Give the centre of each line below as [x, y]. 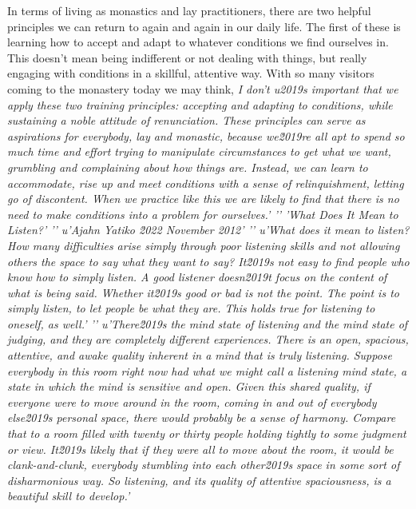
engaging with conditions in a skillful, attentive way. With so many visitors [191, 73]
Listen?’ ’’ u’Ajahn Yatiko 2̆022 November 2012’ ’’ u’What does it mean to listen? [208, 230]
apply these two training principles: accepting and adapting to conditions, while [200, 104]
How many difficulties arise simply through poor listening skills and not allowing [204, 245]
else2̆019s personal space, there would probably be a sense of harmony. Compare [202, 418]
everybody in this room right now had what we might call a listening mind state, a [207, 370]
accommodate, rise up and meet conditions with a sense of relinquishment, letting [206, 183]
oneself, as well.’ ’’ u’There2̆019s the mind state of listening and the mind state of [208, 323]
